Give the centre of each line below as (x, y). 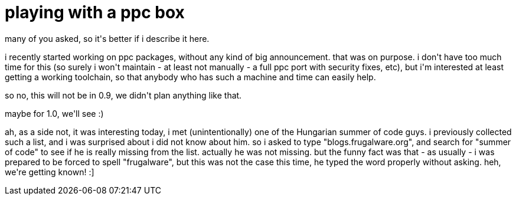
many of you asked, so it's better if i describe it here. (107, 38)
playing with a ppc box (95, 12)
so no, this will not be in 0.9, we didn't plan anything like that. (123, 95)
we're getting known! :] (50, 172)
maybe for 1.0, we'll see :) (54, 113)
